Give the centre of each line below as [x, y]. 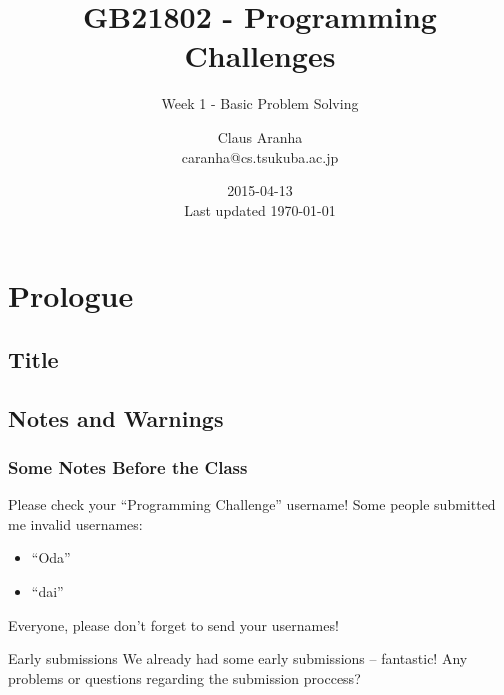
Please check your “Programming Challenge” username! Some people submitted [252, 504]
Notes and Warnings [116, 417]
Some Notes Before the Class [128, 466]
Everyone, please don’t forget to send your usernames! [173, 624]
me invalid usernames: [75, 523]
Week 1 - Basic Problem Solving [260, 103]
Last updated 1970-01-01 [260, 209]
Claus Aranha [260, 136]
